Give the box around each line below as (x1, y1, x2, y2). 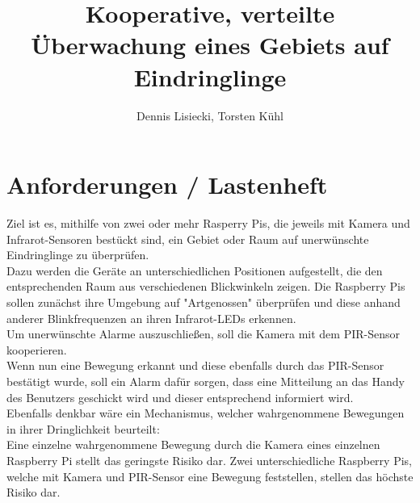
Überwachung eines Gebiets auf (31, 28, 389, 61)
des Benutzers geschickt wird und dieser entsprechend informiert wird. (6, 388, 354, 405)
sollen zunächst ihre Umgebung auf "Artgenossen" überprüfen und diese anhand (6, 294, 401, 310)
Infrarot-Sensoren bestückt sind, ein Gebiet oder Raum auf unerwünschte (6, 230, 369, 247)
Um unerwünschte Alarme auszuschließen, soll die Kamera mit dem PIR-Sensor (6, 325, 400, 342)
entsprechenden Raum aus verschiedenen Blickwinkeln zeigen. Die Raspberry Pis (6, 278, 405, 295)
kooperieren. (6, 341, 67, 358)
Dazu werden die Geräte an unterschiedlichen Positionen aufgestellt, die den (6, 262, 383, 279)
